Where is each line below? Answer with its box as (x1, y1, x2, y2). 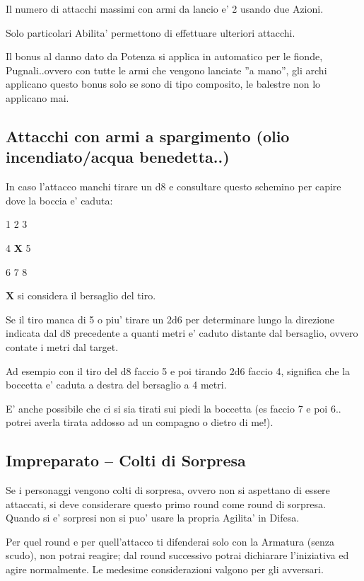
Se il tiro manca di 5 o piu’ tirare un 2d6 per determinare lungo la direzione (6, 311, 335, 326)
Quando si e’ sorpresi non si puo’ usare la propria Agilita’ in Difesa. (6, 510, 300, 525)
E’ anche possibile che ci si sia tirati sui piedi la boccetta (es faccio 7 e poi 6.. (6, 401, 341, 415)
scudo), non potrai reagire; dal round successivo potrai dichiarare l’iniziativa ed (6, 548, 349, 563)
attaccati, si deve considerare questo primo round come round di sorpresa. (6, 496, 326, 511)
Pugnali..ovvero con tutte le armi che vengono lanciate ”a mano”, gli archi (6, 62, 327, 77)
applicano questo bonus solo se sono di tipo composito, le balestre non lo (6, 76, 321, 91)
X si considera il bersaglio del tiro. (6, 288, 156, 303)
